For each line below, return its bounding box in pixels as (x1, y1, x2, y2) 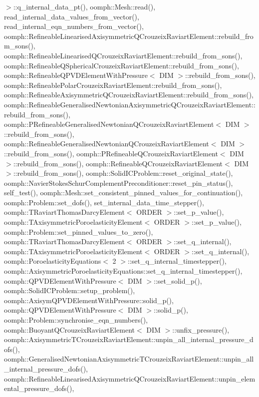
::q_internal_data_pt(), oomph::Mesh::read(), (13, 1, 156, 11)
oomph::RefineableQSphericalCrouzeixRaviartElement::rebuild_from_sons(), (4, 60, 239, 70)
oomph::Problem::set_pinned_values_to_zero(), (4, 226, 153, 237)
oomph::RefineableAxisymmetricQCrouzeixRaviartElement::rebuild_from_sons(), (4, 89, 254, 100)
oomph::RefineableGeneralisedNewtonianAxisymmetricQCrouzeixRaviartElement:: (4, 99, 256, 109)
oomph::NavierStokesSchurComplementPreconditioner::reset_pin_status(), (4, 177, 233, 188)
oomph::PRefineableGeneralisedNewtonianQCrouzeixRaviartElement (4, 119, 214, 129)
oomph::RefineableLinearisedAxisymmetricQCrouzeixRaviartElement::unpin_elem (4, 373, 256, 384)
